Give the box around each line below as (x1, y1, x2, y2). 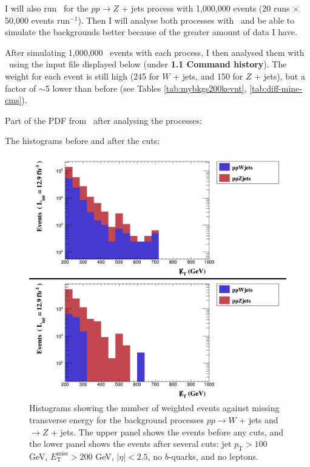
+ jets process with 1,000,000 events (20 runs (121, 2, 290, 14)
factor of (5, 81, 36, 94)
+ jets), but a (254, 69, 305, 82)
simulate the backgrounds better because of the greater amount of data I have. (5, 26, 297, 38)
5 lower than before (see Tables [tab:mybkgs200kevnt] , (45, 81, 247, 94)
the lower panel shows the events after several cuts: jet (29, 437, 232, 450)
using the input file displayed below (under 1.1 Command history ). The (8, 58, 287, 70)
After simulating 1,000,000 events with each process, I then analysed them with (5, 46, 305, 58)
